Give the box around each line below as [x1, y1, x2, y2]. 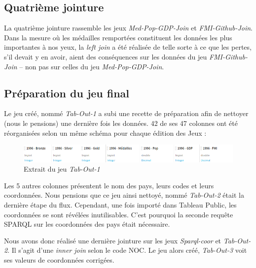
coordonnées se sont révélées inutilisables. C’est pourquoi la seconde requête [4, 209, 233, 219]
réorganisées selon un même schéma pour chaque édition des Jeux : [4, 127, 207, 138]
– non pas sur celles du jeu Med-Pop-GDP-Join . [19, 61, 164, 71]
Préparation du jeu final [4, 85, 130, 100]
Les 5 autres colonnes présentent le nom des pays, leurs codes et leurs [4, 180, 214, 190]
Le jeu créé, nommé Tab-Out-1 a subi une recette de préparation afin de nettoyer [4, 108, 249, 119]
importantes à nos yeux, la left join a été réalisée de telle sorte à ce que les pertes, [4, 42, 252, 52]
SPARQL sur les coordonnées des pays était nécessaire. [4, 219, 170, 229]
